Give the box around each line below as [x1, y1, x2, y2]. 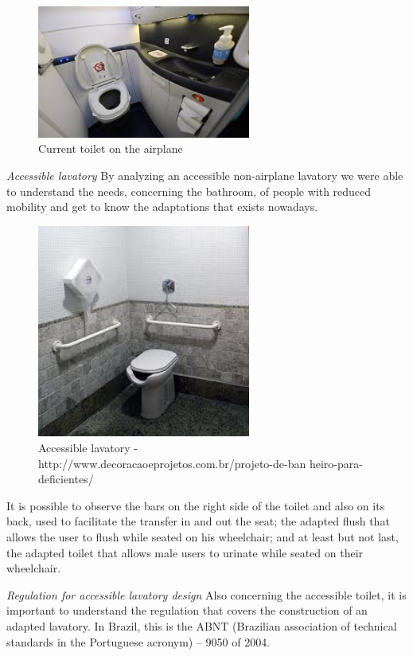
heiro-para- [309, 455, 363, 471]
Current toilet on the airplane [38, 140, 183, 157]
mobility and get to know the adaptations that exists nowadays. [6, 198, 318, 215]
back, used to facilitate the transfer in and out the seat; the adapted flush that [6, 513, 390, 529]
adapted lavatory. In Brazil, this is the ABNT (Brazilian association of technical [6, 617, 397, 634]
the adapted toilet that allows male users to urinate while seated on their [6, 544, 364, 560]
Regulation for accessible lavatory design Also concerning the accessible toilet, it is [6, 586, 407, 603]
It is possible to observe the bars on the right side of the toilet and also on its [6, 497, 385, 513]
